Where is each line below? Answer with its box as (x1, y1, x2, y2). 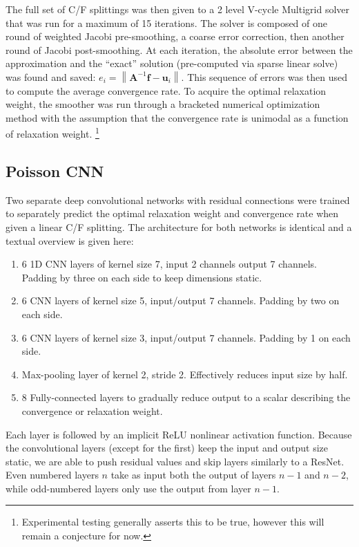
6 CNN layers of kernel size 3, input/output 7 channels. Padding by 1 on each (21, 330, 351, 344)
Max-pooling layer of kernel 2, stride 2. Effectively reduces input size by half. (21, 367, 348, 381)
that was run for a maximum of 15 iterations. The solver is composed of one (6, 15, 328, 30)
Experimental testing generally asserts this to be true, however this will (21, 514, 324, 529)
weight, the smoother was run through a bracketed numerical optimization (6, 97, 320, 111)
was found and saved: (6, 69, 96, 84)
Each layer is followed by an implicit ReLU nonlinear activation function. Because (6, 427, 352, 441)
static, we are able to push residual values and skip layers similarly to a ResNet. (6, 454, 345, 468)
